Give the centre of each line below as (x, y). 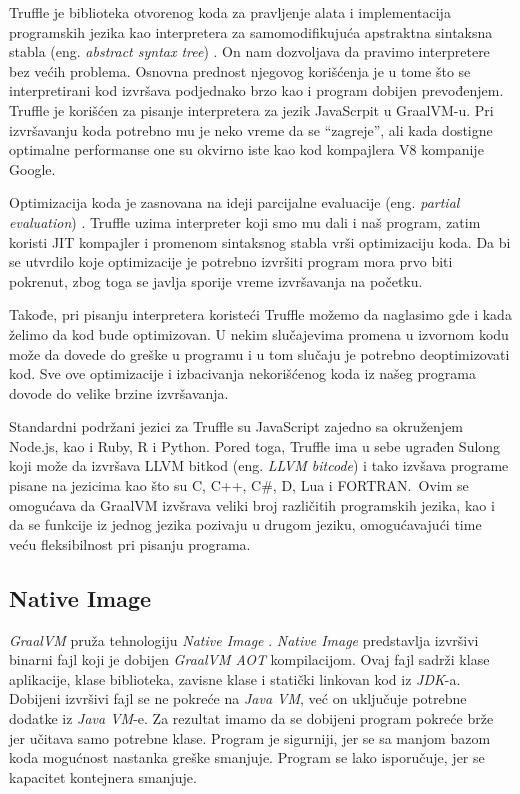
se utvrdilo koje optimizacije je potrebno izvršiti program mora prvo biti (231, 261)
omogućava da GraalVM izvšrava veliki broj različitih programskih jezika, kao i (252, 504)
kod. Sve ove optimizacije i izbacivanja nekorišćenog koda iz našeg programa (242, 373)
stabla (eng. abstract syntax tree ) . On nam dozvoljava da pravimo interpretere (249, 51)
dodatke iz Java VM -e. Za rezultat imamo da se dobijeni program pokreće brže (251, 718)
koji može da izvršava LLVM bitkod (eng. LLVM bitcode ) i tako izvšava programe (259, 465)
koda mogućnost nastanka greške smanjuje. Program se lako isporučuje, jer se (247, 757)
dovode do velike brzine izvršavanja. (119, 392)
